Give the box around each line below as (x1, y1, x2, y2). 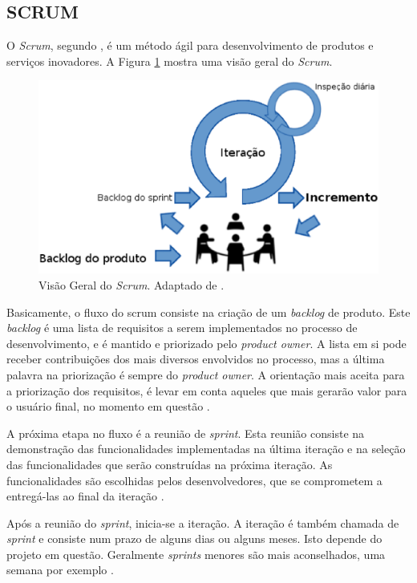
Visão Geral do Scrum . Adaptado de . (38, 276, 225, 293)
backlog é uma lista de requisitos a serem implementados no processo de (6, 319, 358, 336)
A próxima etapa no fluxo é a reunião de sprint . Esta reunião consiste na (6, 424, 365, 441)
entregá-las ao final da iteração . (6, 488, 164, 504)
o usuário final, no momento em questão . (6, 398, 210, 415)
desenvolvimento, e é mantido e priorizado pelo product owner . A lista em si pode (6, 334, 407, 351)
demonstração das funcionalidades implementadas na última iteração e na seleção (6, 440, 406, 457)
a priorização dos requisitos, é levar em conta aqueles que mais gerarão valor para (6, 382, 407, 399)
